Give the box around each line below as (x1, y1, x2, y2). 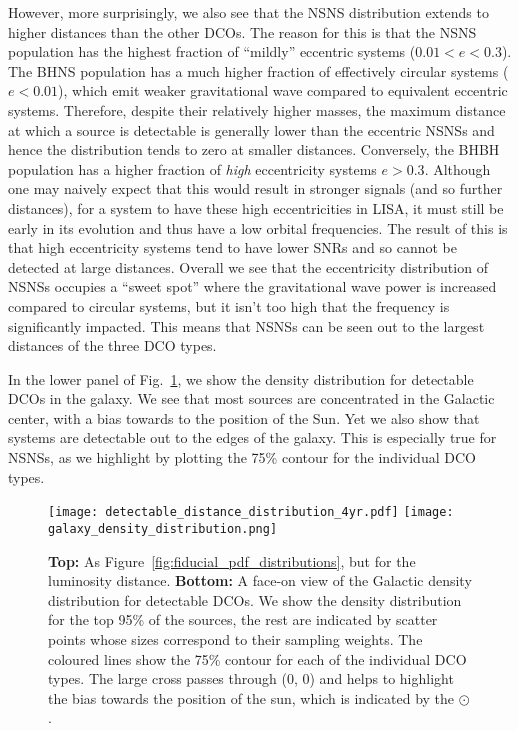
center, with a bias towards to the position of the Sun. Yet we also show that (8, 407, 480, 428)
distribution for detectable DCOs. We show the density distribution (48, 589, 462, 610)
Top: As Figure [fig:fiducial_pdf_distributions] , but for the (48, 550, 416, 571)
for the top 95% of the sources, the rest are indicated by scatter (48, 609, 438, 630)
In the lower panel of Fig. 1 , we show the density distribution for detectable (8, 368, 474, 389)
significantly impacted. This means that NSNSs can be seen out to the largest (8, 315, 485, 336)
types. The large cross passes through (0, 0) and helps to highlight (48, 668, 454, 689)
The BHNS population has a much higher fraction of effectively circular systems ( (8, 60, 509, 81)
